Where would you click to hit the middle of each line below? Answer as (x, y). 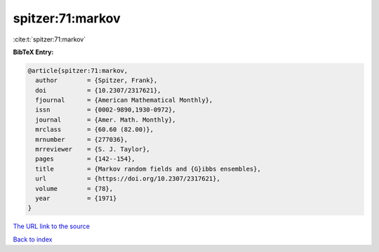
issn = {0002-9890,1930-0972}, (106, 110)
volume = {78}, (74, 188)
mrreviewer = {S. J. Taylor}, (93, 150)
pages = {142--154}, (86, 159)
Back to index (33, 239)
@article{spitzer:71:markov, (78, 71)
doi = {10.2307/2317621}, (98, 90)
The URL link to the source (52, 226)
